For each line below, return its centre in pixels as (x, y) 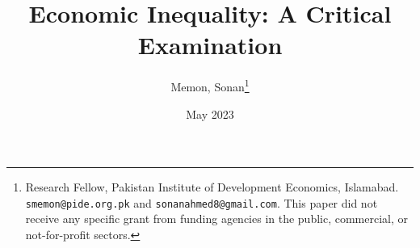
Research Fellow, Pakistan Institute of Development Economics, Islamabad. (212, 187)
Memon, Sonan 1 (210, 85)
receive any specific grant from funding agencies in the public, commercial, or (217, 219)
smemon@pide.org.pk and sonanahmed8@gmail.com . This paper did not (202, 202)
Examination (210, 45)
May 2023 (210, 113)
